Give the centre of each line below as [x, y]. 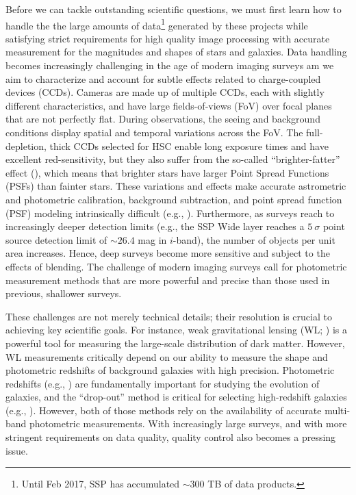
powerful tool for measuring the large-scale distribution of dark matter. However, [175, 343]
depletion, [26, 145]
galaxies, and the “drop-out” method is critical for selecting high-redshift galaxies [176, 397]
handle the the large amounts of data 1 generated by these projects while [157, 24]
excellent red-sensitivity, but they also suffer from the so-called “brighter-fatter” [173, 159]
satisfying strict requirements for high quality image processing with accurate [168, 38]
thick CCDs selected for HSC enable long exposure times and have [189, 145]
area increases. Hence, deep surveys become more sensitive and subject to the [168, 253]
